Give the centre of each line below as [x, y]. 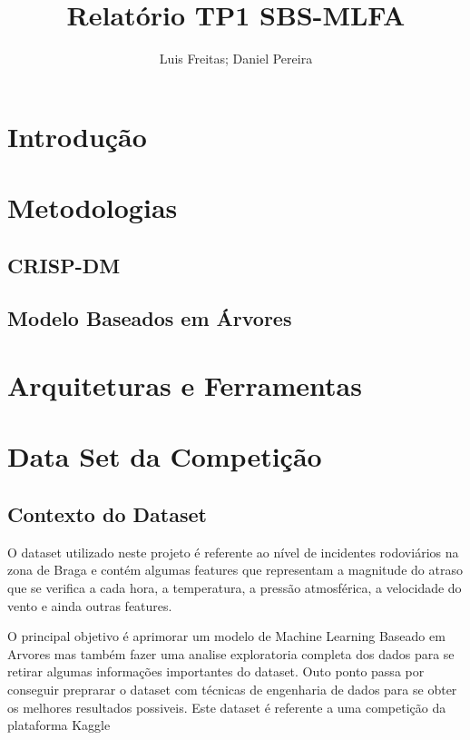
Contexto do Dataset [107, 513]
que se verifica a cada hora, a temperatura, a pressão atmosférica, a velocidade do [235, 587]
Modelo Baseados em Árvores [150, 318]
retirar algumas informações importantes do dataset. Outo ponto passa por [216, 671]
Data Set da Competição [165, 456]
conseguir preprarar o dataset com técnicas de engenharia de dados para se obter [232, 689]
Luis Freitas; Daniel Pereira [236, 59]
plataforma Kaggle [59, 725]
